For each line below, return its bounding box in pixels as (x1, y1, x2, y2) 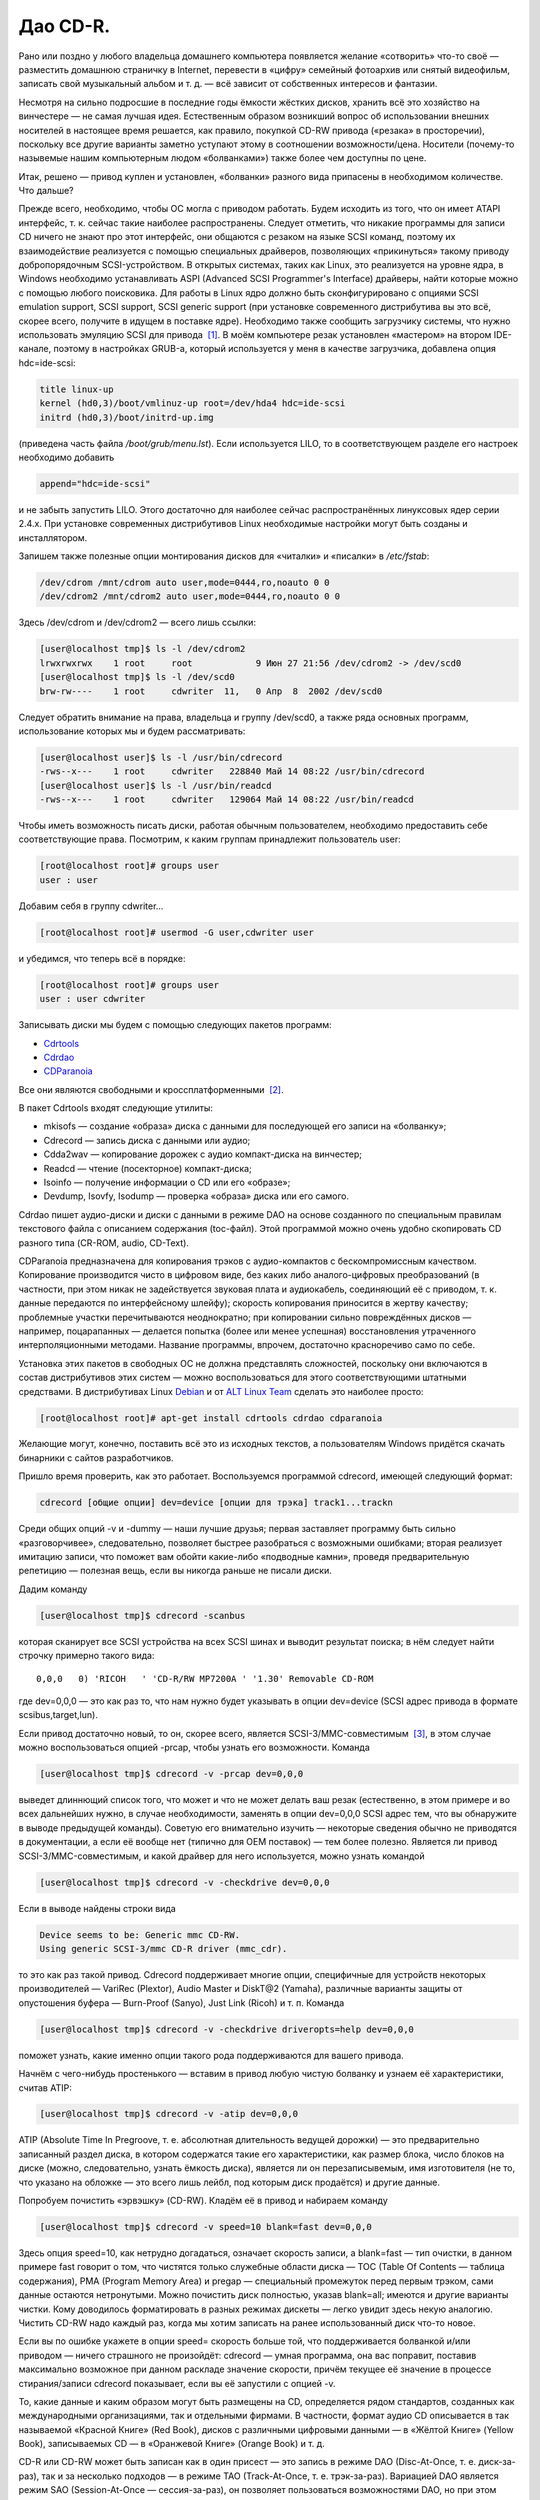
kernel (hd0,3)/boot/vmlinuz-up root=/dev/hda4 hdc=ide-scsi (39, 398, 346, 409)
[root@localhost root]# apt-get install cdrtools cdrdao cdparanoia (39, 1412, 383, 1424)
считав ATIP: (18, 2081, 72, 2094)
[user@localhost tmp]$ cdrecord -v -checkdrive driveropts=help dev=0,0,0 (39, 2023, 415, 2035)
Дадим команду (18, 1583, 88, 1595)
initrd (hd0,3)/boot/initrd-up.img (39, 411, 214, 423)
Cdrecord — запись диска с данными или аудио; (43, 1134, 251, 1146)
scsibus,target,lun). (18, 1709, 99, 1721)
